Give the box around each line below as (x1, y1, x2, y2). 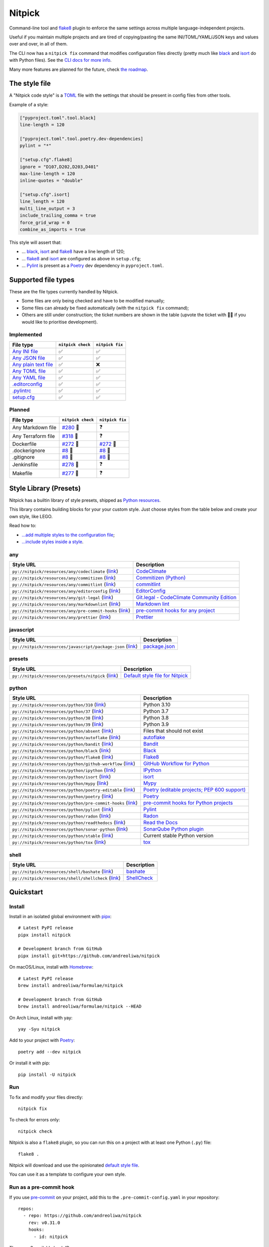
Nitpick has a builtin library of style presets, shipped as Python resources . (9, 497, 161, 503)
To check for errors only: (9, 1117, 60, 1123)
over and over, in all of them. (9, 41, 68, 47)
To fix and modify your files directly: (9, 1094, 83, 1100)
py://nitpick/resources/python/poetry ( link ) (12, 793, 114, 800)
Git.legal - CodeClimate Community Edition (135, 594, 237, 601)
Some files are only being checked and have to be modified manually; (21, 298, 165, 304)
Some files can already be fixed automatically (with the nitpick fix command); (21, 305, 189, 311)
